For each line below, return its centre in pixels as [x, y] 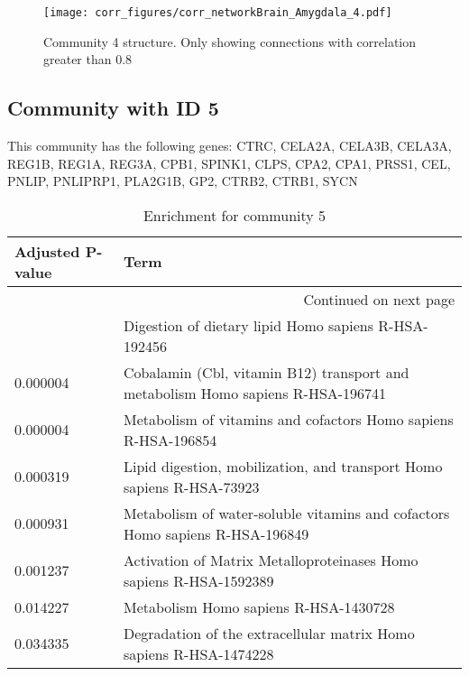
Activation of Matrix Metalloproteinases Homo [271, 560]
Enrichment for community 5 [234, 215]
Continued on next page [379, 299]
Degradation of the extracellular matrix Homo [269, 633]
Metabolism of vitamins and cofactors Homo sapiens [289, 419]
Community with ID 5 [113, 108]
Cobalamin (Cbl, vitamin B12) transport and [267, 372]
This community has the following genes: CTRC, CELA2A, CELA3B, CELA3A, [230, 146]
